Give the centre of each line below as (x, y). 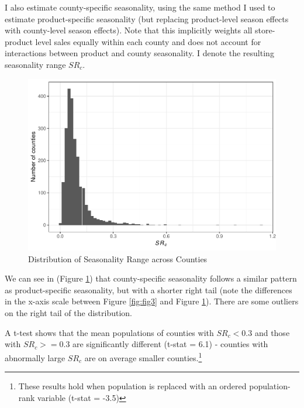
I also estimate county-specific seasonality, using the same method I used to (140, 7)
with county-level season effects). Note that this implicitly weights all (129, 30)
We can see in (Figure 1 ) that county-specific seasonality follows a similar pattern (151, 278)
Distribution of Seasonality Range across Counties (118, 258)
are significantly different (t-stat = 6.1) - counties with (170, 344)
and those (272, 332)
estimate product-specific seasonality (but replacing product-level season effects (147, 18)
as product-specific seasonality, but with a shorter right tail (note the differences (148, 289)
